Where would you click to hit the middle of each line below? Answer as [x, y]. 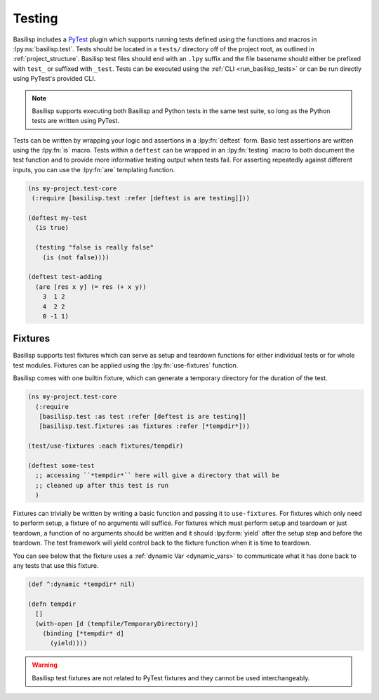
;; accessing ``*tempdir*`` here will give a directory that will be [158, 475]
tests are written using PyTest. [75, 121]
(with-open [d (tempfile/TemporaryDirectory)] [117, 623]
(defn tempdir [52, 604]
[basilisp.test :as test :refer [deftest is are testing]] [142, 416]
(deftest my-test [58, 218]
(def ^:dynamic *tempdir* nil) [82, 584]
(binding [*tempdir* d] [83, 633]
